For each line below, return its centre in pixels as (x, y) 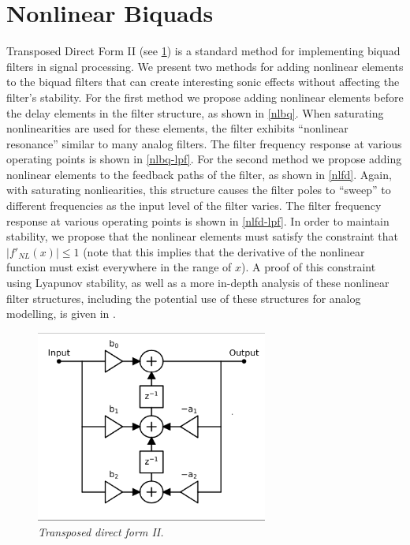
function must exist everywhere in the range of (119, 267)
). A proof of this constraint (309, 267)
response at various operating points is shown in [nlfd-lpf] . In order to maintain (198, 220)
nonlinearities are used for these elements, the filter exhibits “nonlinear (177, 128)
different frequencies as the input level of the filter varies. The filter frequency (194, 205)
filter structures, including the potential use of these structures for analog (184, 298)
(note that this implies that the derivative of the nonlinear (224, 251)
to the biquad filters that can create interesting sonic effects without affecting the (203, 82)
